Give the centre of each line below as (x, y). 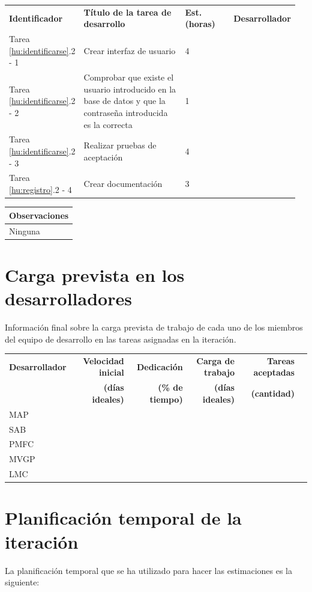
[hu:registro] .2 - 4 (40, 190)
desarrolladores (68, 298)
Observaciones (39, 215)
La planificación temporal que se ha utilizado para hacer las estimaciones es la (148, 570)
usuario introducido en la (130, 89)
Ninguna (25, 230)
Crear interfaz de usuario (130, 50)
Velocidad (103, 360)
